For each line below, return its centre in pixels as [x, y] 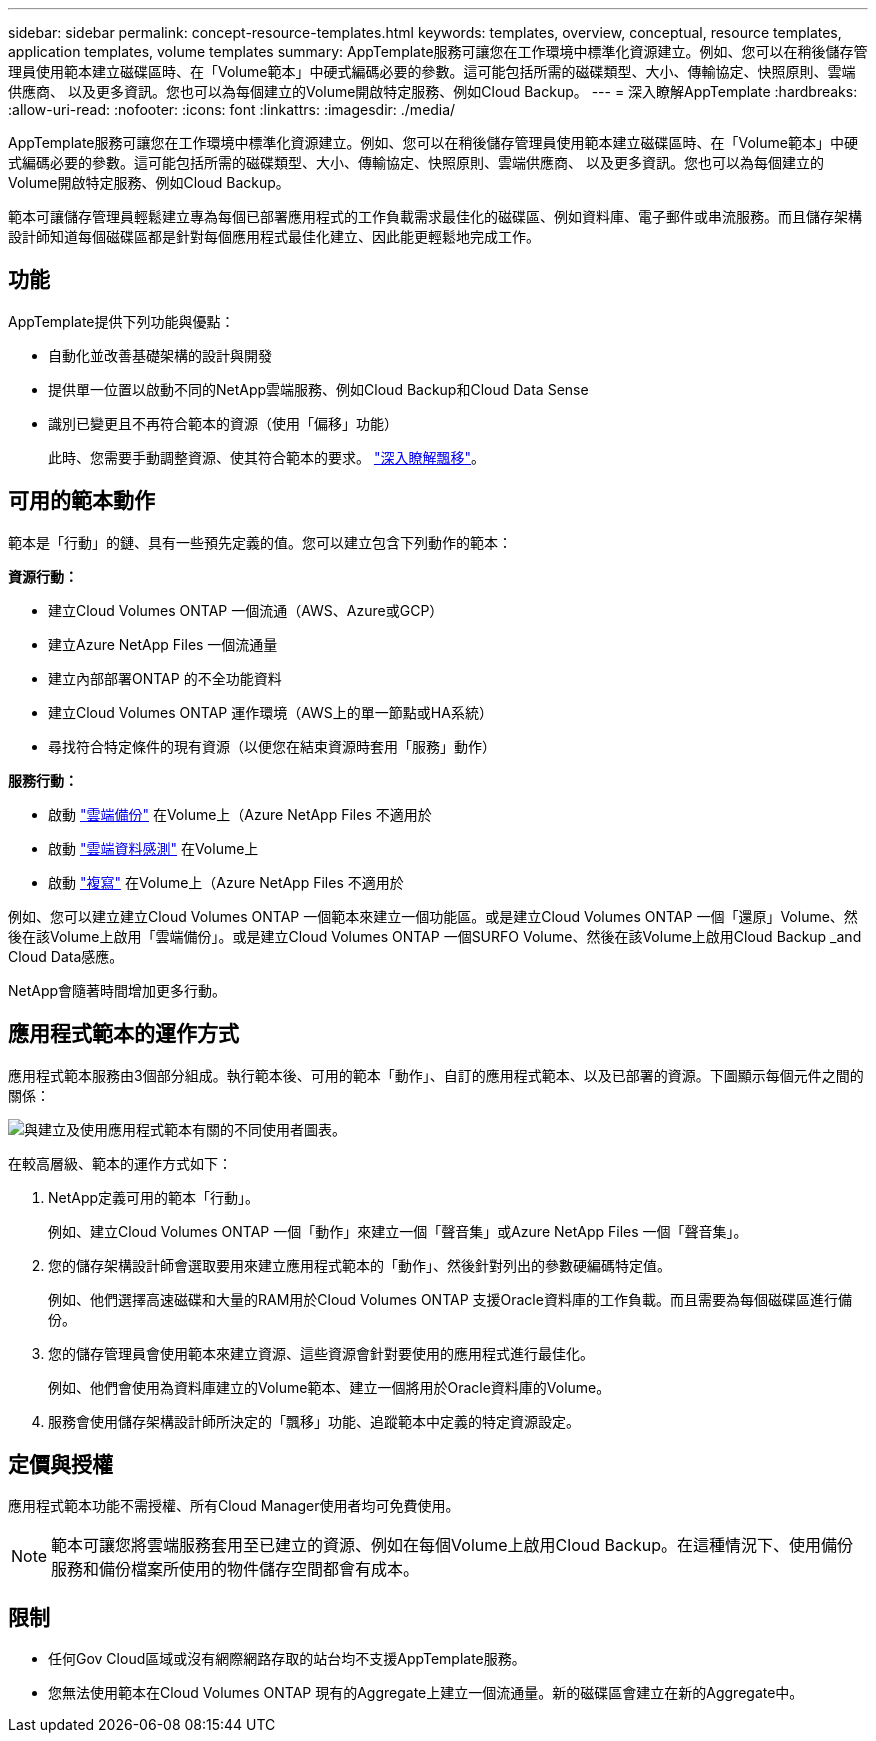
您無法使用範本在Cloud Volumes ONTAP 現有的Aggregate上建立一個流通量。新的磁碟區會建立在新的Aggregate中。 [426, 1693]
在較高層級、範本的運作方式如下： [120, 1163]
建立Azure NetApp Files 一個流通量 [163, 644]
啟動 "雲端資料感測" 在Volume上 [153, 848]
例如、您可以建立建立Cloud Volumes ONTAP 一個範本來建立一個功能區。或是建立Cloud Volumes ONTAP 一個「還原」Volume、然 [433, 916]
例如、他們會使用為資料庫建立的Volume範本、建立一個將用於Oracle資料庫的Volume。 [329, 1387]
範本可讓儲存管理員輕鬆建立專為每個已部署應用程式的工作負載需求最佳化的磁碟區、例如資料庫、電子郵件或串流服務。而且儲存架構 [435, 216]
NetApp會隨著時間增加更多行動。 [117, 990]
